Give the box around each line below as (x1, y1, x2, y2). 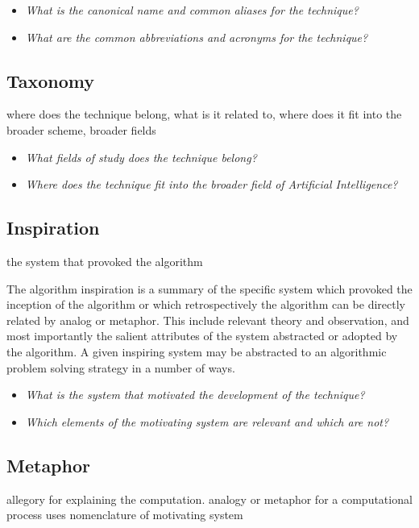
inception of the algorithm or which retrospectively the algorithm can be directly (6, 296, 405, 313)
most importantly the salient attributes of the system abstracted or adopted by (6, 327, 398, 344)
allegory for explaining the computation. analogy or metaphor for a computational (6, 490, 413, 507)
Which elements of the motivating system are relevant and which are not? (25, 413, 389, 430)
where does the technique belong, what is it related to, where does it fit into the (6, 106, 402, 123)
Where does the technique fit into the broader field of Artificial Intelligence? (25, 176, 398, 193)
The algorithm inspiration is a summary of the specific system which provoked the (6, 280, 413, 297)
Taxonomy (6, 68, 95, 93)
